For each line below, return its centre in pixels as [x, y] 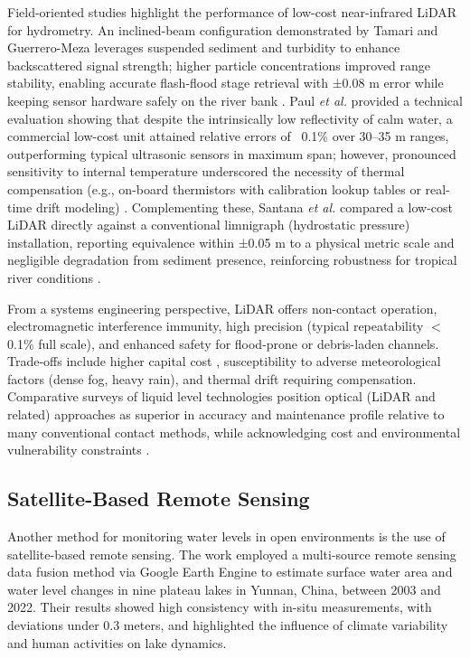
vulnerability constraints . [79, 450]
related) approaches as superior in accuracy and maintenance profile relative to [226, 414]
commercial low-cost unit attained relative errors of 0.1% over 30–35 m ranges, [228, 136]
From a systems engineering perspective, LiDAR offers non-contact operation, [222, 308]
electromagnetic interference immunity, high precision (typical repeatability [216, 326]
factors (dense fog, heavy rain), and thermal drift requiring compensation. [212, 378]
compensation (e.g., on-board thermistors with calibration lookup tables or [214, 188]
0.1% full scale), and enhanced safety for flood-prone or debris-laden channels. [223, 343]
